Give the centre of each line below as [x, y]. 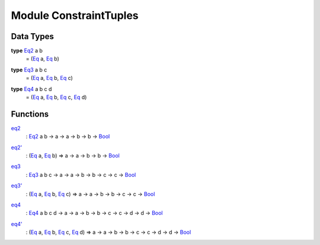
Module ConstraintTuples [75, 15]
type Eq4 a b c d [31, 89]
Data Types [33, 36]
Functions [30, 114]
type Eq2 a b [27, 51]
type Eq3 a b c [29, 70]
